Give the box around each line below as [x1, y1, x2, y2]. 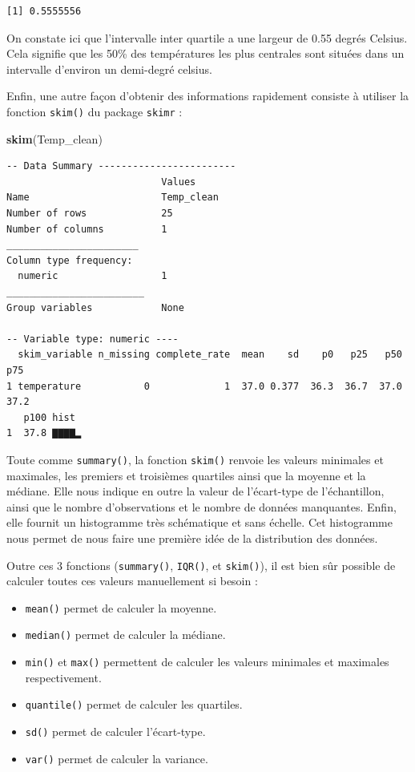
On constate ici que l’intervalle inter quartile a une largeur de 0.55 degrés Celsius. [6, 29, 408, 46]
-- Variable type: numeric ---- [6, 333, 179, 345]
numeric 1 [18, 270, 167, 282]
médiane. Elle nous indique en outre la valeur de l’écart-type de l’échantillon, [6, 483, 385, 499]
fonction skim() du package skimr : [6, 103, 183, 119]
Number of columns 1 [6, 223, 167, 235]
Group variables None [6, 301, 184, 313]
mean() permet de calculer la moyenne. [25, 599, 217, 616]
